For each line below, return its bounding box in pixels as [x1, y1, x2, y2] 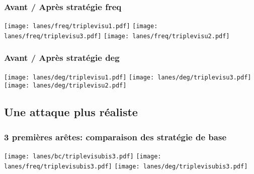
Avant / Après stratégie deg [4, 51, 120, 64]
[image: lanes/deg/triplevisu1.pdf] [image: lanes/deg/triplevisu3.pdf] [4, 73, 251, 81]
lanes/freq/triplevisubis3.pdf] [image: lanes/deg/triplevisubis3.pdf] [4, 162, 248, 170]
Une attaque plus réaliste [4, 104, 138, 120]
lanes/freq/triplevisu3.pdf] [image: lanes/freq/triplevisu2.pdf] [4, 32, 230, 40]
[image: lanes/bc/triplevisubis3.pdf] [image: [4, 153, 161, 160]
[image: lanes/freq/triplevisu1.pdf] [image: [4, 23, 158, 30]
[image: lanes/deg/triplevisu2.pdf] [4, 82, 127, 90]
